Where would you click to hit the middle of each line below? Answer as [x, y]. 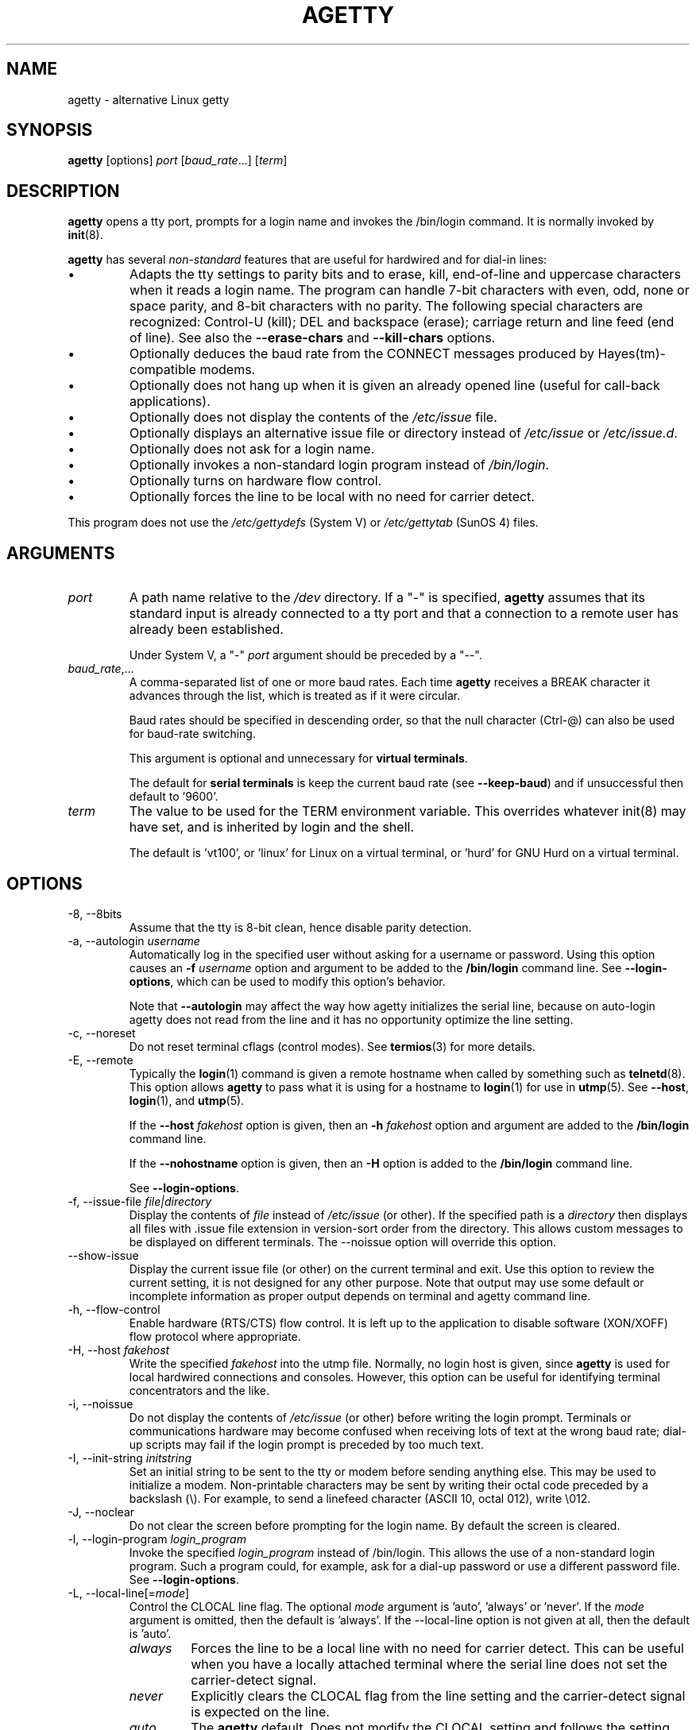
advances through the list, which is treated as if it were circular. [295, 696]
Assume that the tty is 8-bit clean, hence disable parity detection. [300, 927]
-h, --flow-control [114, 1309]
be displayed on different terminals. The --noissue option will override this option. [343, 1242]
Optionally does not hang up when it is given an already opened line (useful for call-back [395, 386]
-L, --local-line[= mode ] [129, 1593]
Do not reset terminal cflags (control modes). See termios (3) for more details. [332, 1046]
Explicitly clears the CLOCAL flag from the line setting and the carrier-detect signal [438, 1695]
